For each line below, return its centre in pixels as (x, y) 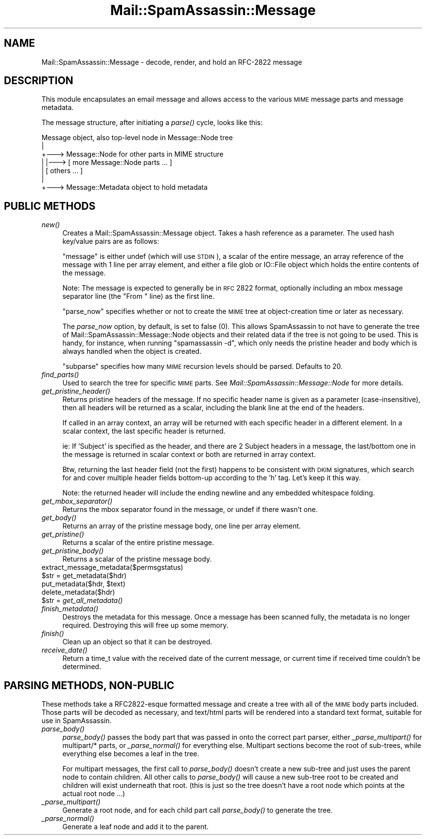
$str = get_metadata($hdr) (84, 576)
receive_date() (64, 650)
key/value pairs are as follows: (111, 241)
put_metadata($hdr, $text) (83, 584)
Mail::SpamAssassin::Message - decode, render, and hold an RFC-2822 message (172, 62)
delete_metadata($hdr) (78, 592)
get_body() (59, 518)
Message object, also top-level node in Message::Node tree (137, 138)
